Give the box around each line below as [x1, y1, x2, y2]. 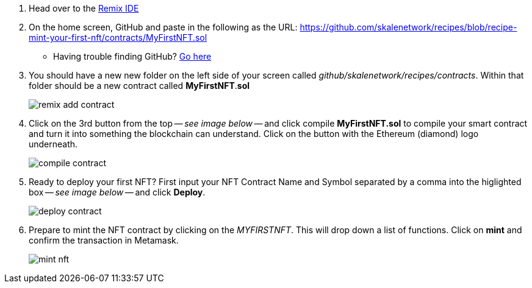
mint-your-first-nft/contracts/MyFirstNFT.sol [29, 32, 207, 43]
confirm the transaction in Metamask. [29, 235, 179, 245]
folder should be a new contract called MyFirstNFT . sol [29, 80, 250, 91]
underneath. [29, 139, 78, 149]
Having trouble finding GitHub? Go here [53, 51, 212, 61]
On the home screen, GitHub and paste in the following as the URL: [29, 22, 298, 32]
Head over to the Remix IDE [29, 3, 139, 13]
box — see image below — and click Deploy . [29, 187, 206, 197]
